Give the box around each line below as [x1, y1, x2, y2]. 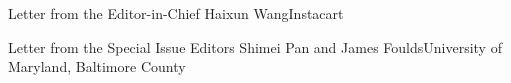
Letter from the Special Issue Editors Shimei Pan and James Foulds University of [8, 36, 502, 57]
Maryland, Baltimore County [8, 56, 186, 77]
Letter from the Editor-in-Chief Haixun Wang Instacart [8, 3, 344, 23]
